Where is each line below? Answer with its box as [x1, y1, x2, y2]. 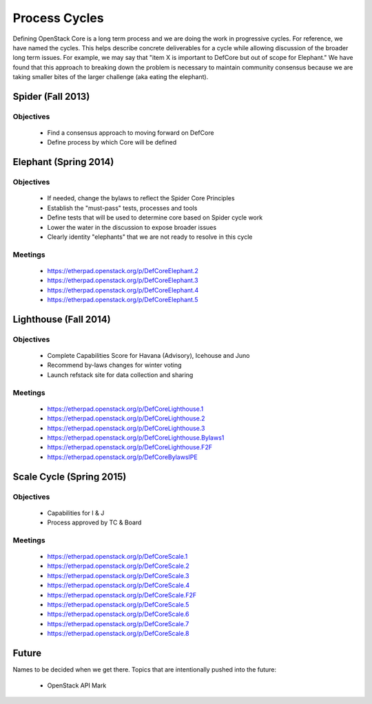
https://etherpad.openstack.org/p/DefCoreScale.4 [47, 582, 189, 590]
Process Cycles [12, 10, 104, 25]
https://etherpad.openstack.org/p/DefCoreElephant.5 [47, 296, 199, 304]
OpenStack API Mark [47, 681, 107, 690]
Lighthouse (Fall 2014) [12, 313, 111, 325]
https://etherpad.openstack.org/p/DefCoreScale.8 [47, 630, 189, 638]
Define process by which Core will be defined [47, 138, 177, 147]
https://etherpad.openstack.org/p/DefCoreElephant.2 [47, 266, 199, 275]
